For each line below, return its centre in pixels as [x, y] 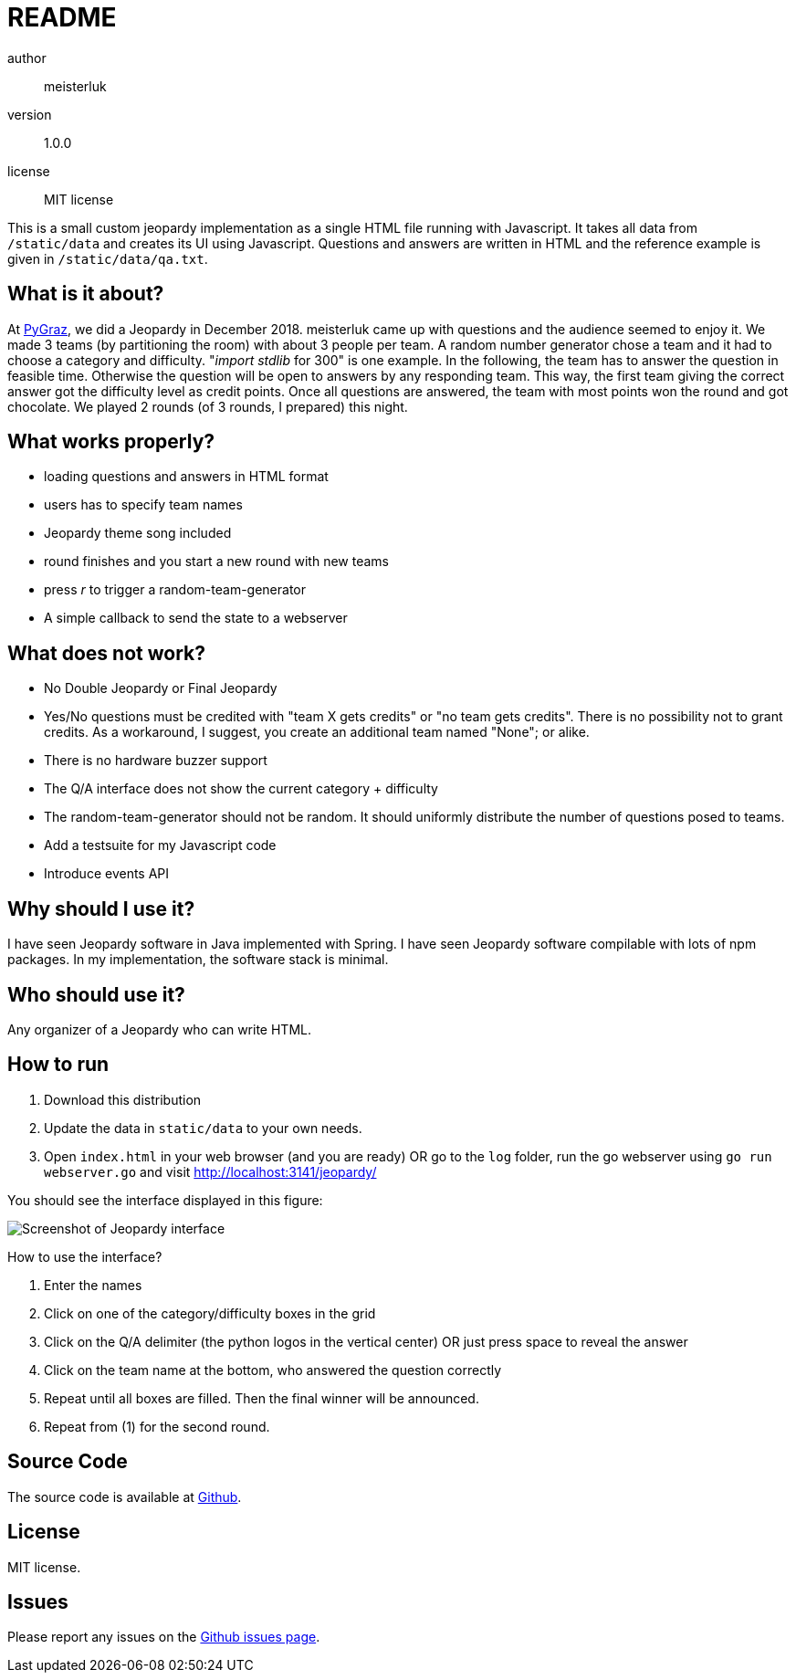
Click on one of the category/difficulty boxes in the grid [210, 1313]
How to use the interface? [85, 1256]
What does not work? [106, 653]
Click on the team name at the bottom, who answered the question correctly [273, 1370]
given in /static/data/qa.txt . [108, 258]
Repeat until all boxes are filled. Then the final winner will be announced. [262, 1398]
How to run [58, 1065]
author [27, 58]
